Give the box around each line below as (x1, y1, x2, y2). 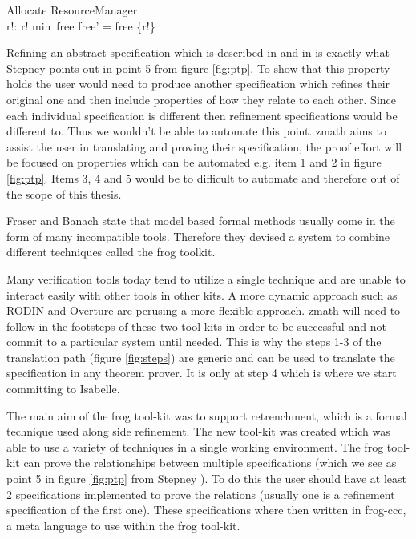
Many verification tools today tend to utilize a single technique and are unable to (6, 270, 406, 287)
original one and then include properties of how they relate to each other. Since (6, 91, 397, 107)
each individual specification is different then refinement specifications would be (6, 107, 398, 123)
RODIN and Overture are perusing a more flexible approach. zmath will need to (6, 302, 401, 319)
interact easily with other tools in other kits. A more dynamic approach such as (6, 286, 398, 303)
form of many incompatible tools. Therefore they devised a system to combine (6, 227, 390, 244)
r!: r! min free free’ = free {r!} (6, 17, 155, 34)
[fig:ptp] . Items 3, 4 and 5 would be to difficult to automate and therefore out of (6, 169, 400, 186)
